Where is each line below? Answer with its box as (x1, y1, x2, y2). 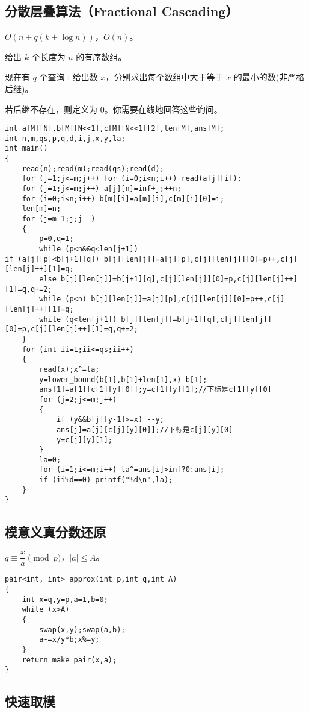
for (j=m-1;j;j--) (22, 215, 96, 224)
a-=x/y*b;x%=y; (39, 635, 100, 644)
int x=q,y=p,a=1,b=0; (22, 595, 108, 604)
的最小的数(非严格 (233, 71, 305, 83)
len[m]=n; (22, 204, 61, 213)
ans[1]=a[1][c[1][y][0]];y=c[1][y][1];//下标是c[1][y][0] (39, 385, 272, 394)
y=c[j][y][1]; (56, 435, 112, 444)
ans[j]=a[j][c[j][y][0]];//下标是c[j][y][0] (56, 425, 233, 434)
